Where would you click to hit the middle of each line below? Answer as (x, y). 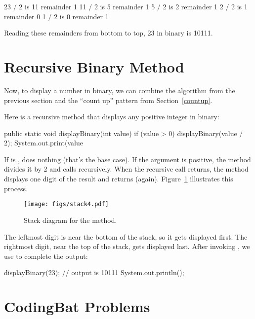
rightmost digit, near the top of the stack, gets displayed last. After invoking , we (127, 246)
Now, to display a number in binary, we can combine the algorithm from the (120, 90)
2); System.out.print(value (43, 143)
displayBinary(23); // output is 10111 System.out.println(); (94, 272)
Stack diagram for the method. (70, 220)
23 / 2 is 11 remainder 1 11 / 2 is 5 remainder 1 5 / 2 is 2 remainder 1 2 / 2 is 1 (126, 6)
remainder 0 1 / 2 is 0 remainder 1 (56, 16)
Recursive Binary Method (94, 66)
